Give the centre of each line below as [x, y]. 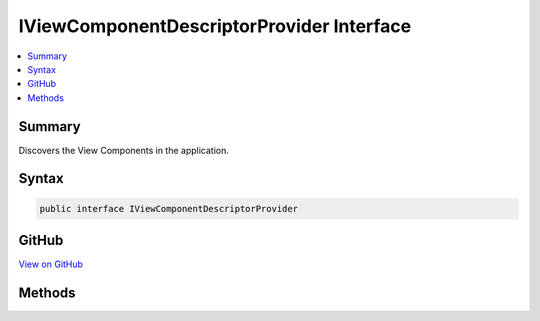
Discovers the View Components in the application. [124, 150]
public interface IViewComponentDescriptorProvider [169, 208]
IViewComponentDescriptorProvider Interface [215, 26]
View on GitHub [51, 264]
